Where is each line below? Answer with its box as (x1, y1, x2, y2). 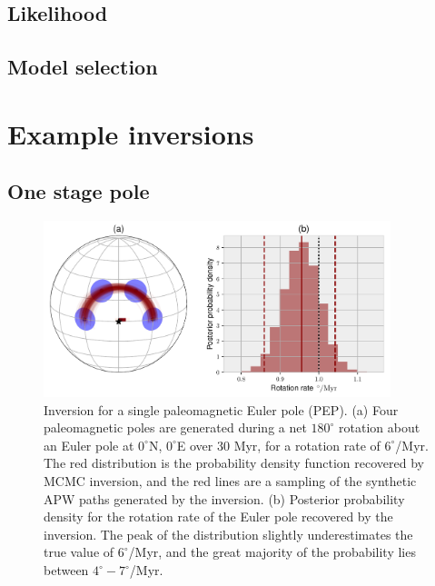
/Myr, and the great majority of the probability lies (128, 542, 416, 561)
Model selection (7, 53, 158, 81)
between (44, 561, 89, 580)
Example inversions (7, 114, 254, 152)
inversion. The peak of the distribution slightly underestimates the (44, 524, 413, 543)
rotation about (339, 418, 420, 437)
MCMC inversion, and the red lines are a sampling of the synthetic (44, 472, 417, 491)
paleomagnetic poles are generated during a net (44, 418, 307, 437)
